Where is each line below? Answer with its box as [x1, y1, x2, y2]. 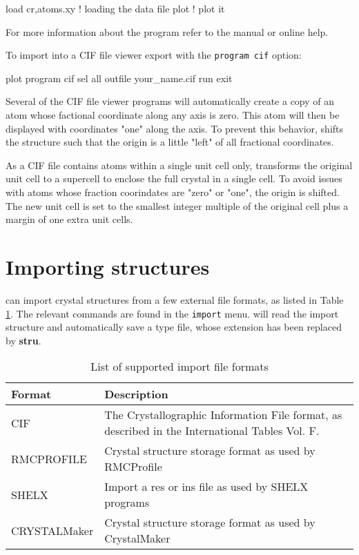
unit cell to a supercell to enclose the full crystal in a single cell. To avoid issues [6, 171, 342, 186]
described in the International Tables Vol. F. [104, 422, 320, 439]
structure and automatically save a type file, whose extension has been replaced [6, 320, 342, 334]
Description [104, 386, 168, 402]
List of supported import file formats [90, 358, 269, 375]
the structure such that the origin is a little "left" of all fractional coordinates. [6, 135, 334, 149]
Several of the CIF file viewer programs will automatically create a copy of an [6, 94, 335, 108]
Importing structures [6, 252, 210, 280]
